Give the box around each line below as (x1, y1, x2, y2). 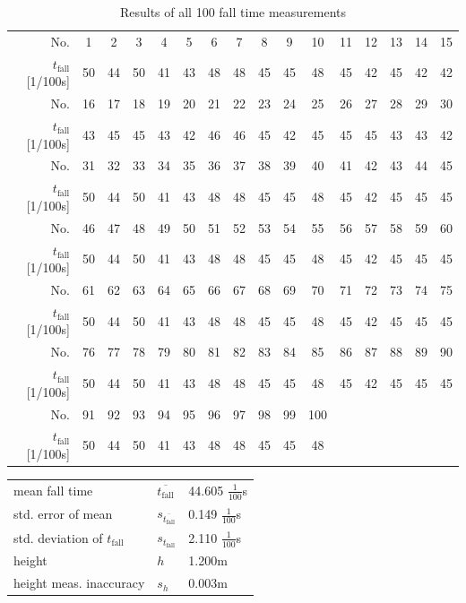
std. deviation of (13, 528, 103, 547)
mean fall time (13, 480, 93, 499)
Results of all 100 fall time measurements (119, 3, 347, 21)
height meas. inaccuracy (13, 573, 145, 592)
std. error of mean (13, 504, 113, 523)
